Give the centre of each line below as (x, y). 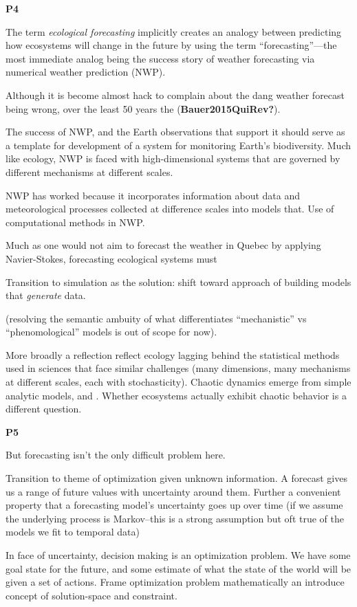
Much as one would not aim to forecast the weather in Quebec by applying (163, 245)
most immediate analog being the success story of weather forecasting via (160, 58)
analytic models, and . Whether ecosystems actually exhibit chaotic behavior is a (176, 395)
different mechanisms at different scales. (89, 172)
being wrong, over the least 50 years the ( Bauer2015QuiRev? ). (143, 108)
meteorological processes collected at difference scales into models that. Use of (170, 209)
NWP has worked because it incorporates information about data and (153, 195)
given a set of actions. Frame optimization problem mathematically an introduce (175, 582)
